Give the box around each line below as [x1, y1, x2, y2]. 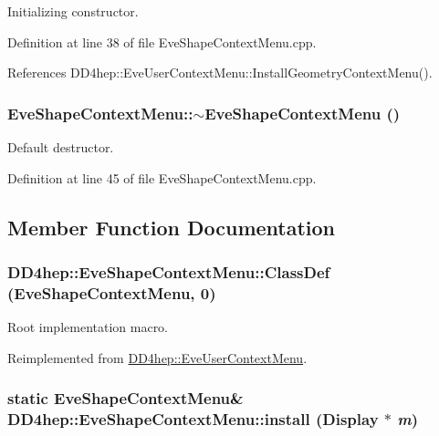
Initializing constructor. [7, 2, 139, 20]
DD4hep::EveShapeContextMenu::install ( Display [7, 408, 379, 431]
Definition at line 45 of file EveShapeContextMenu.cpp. [7, 168, 317, 187]
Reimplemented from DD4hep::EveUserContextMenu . [7, 348, 308, 367]
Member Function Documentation [7, 213, 336, 241]
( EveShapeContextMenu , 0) [7, 281, 216, 304]
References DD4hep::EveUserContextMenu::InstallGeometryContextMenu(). [7, 63, 433, 82]
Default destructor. [7, 138, 114, 156]
